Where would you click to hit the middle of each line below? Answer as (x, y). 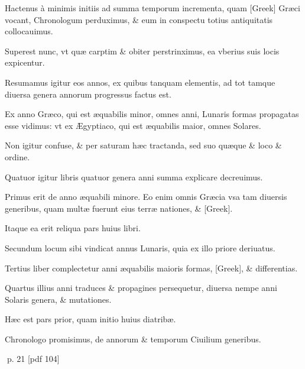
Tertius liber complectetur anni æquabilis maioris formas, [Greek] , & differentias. (151, 268)
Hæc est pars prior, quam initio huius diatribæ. (90, 319)
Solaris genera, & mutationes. (58, 299)
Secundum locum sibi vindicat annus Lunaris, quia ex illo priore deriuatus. (140, 247)
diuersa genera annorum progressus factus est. (88, 94)
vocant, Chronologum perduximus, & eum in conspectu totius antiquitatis (139, 19)
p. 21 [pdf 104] (33, 359)
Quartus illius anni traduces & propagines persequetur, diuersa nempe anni (141, 288)
